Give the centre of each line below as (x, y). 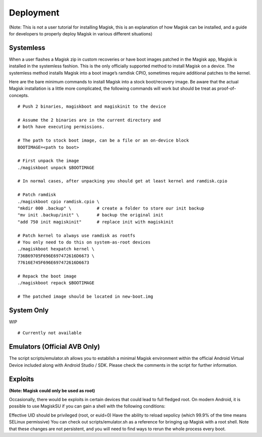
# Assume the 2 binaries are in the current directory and (89, 120)
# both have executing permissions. (61, 127)
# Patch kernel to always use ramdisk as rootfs (76, 235)
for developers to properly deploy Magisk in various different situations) (81, 33)
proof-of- (227, 89)
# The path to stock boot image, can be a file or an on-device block (103, 140)
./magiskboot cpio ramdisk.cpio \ (58, 202)
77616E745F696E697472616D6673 (54, 263)
